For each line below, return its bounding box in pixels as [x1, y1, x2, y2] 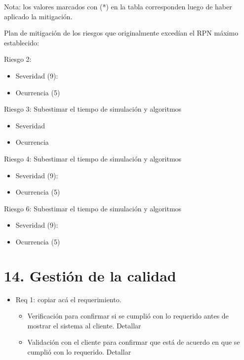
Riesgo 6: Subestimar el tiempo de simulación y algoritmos [4, 203, 182, 213]
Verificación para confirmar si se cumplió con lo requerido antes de [27, 311, 229, 321]
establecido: [4, 37, 39, 47]
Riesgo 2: [4, 54, 32, 64]
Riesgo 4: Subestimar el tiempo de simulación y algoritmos [4, 153, 182, 163]
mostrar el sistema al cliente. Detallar [27, 320, 141, 330]
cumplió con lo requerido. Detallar [27, 347, 131, 357]
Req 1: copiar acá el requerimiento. [15, 294, 122, 304]
